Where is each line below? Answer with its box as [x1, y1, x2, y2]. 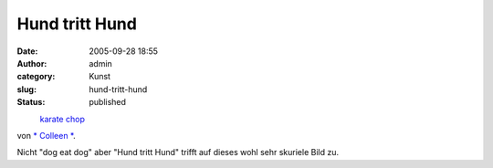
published [89, 97, 127, 108]
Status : [16, 97, 46, 108]
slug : [16, 83, 37, 95]
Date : [16, 46, 38, 57]
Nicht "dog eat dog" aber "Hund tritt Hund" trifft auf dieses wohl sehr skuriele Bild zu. [16, 147, 340, 158]
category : [16, 71, 56, 82]
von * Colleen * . [16, 130, 77, 141]
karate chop [39, 113, 86, 124]
